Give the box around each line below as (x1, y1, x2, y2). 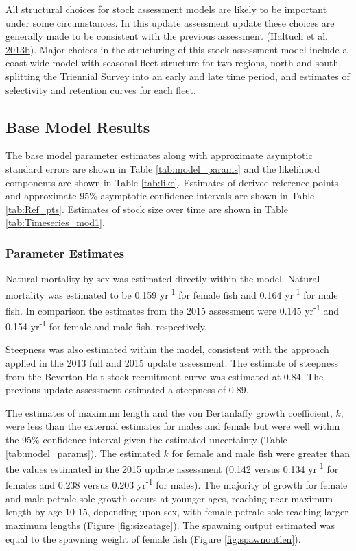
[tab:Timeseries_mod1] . (5, 215, 105, 230)
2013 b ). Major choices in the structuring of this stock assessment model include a (5, 42, 348, 56)
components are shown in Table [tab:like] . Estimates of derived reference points (5, 175, 339, 189)
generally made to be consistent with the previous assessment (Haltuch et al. (5, 29, 328, 43)
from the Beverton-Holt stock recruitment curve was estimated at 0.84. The (5, 369, 324, 383)
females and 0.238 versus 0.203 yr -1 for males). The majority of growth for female (5, 476, 348, 492)
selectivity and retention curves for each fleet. (5, 82, 196, 97)
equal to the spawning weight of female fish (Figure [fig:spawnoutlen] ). (5, 531, 301, 546)
